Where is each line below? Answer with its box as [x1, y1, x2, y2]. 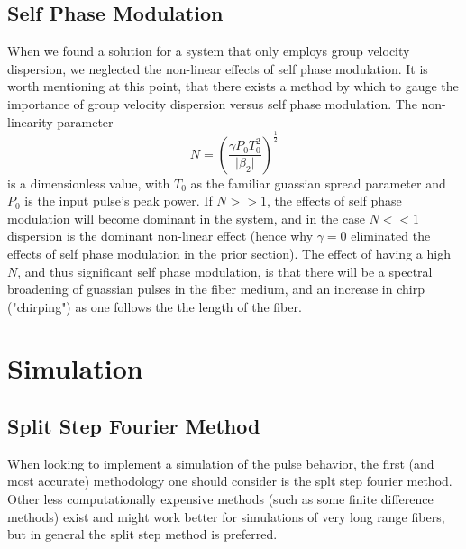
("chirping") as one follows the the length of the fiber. [7, 297, 302, 316]
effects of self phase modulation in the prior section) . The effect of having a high [7, 243, 451, 262]
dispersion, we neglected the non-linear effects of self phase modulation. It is [7, 59, 428, 78]
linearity [7, 112, 53, 131]
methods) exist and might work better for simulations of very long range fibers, [7, 507, 445, 526]
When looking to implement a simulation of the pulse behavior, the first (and [7, 453, 434, 472]
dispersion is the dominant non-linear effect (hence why [7, 226, 314, 245]
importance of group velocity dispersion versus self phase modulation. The [7, 94, 417, 113]
